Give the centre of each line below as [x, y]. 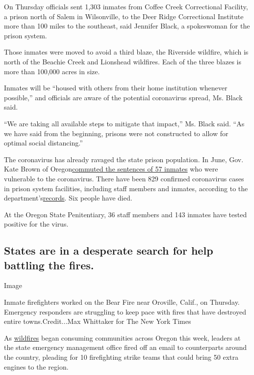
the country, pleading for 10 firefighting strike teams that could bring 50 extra [121, 357]
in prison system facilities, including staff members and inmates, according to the [126, 188]
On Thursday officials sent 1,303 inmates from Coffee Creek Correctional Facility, [126, 6]
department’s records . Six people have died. [68, 198]
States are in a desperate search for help [109, 250]
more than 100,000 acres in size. [52, 71]
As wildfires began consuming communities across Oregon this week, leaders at [122, 337]
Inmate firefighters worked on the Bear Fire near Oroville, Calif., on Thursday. [122, 302]
